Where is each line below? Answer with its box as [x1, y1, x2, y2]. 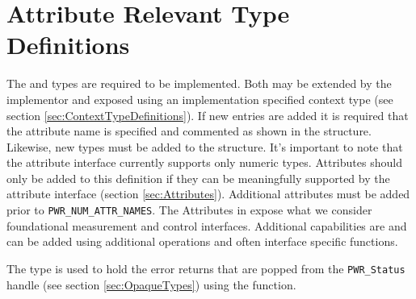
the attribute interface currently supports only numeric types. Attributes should [6, 154, 402, 171]
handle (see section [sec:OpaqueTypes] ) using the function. [6, 276, 296, 293]
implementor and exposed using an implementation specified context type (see [6, 90, 393, 107]
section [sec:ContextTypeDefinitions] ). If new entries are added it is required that [6, 106, 409, 123]
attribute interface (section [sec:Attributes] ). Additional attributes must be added [6, 185, 410, 202]
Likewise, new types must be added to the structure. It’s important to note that [6, 138, 403, 155]
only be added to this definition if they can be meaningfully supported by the [6, 169, 390, 186]
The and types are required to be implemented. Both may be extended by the [6, 75, 392, 92]
